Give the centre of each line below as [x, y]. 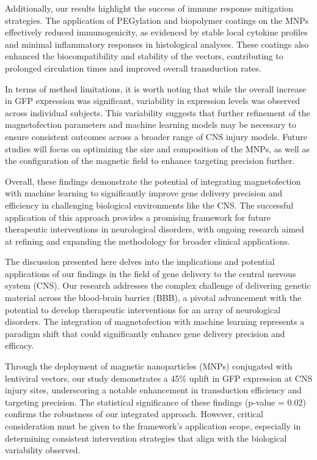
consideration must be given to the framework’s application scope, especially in [153, 426]
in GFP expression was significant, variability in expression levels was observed [153, 101]
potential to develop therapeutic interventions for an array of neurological [143, 309]
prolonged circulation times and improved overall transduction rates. [133, 68]
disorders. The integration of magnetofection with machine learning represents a [155, 321]
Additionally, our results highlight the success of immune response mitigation [149, 8]
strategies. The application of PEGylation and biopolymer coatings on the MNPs [157, 20]
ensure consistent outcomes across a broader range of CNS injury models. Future [156, 136]
